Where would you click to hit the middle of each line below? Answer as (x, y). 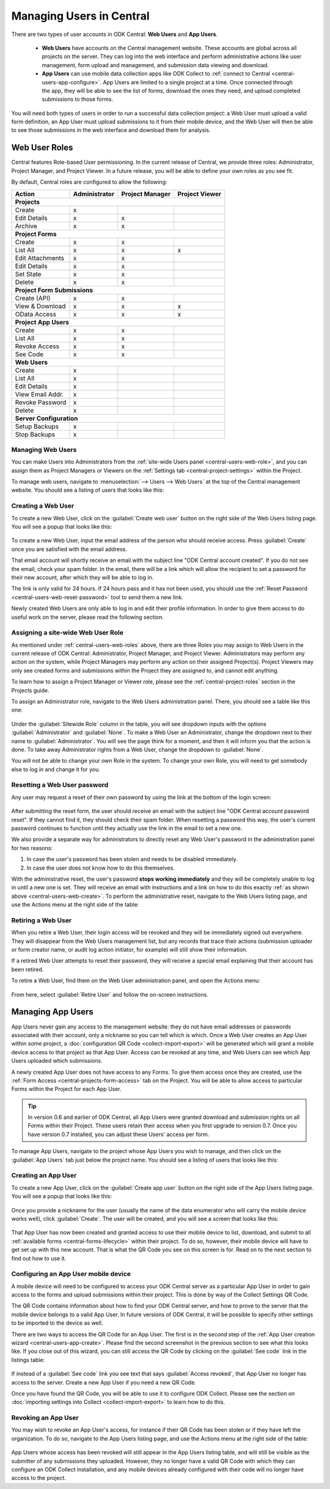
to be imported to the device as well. (57, 1323)
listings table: (28, 1360)
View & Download (40, 306)
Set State (28, 274)
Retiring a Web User (42, 920)
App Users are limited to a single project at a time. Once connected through (198, 82)
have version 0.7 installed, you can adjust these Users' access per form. (119, 1134)
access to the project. (39, 1478)
